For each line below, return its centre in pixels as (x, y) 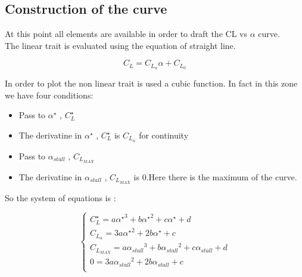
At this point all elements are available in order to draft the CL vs (126, 34)
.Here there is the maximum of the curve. (222, 176)
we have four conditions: (49, 95)
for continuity (164, 135)
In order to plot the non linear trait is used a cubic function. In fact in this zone (151, 83)
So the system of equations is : (60, 197)
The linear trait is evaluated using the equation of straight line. (120, 45)
